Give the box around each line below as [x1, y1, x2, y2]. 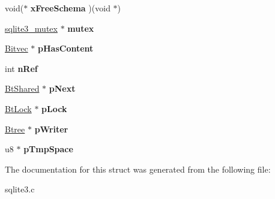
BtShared [5, 82, 40, 95]
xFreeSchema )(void [30, 2, 110, 14]
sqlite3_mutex [5, 22, 58, 34]
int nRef [5, 62, 38, 74]
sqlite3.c [5, 183, 35, 195]
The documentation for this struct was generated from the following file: [5, 162, 271, 175]
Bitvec [5, 42, 28, 55]
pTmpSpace [23, 143, 73, 155]
